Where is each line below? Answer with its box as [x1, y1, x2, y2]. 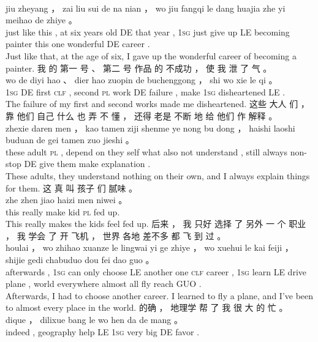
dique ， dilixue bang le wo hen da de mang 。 [6, 313, 183, 326]
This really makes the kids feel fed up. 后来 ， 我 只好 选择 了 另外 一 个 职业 [6, 217, 306, 230]
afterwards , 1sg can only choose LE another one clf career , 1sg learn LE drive [6, 265, 306, 278]
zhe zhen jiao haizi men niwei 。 [6, 193, 127, 206]
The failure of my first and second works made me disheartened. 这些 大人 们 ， [6, 97, 309, 110]
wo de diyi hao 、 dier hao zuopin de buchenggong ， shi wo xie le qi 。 [6, 73, 278, 86]
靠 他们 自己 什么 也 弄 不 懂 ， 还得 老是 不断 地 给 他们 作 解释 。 [6, 109, 278, 122]
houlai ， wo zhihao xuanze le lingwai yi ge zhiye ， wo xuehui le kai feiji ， [6, 241, 293, 254]
